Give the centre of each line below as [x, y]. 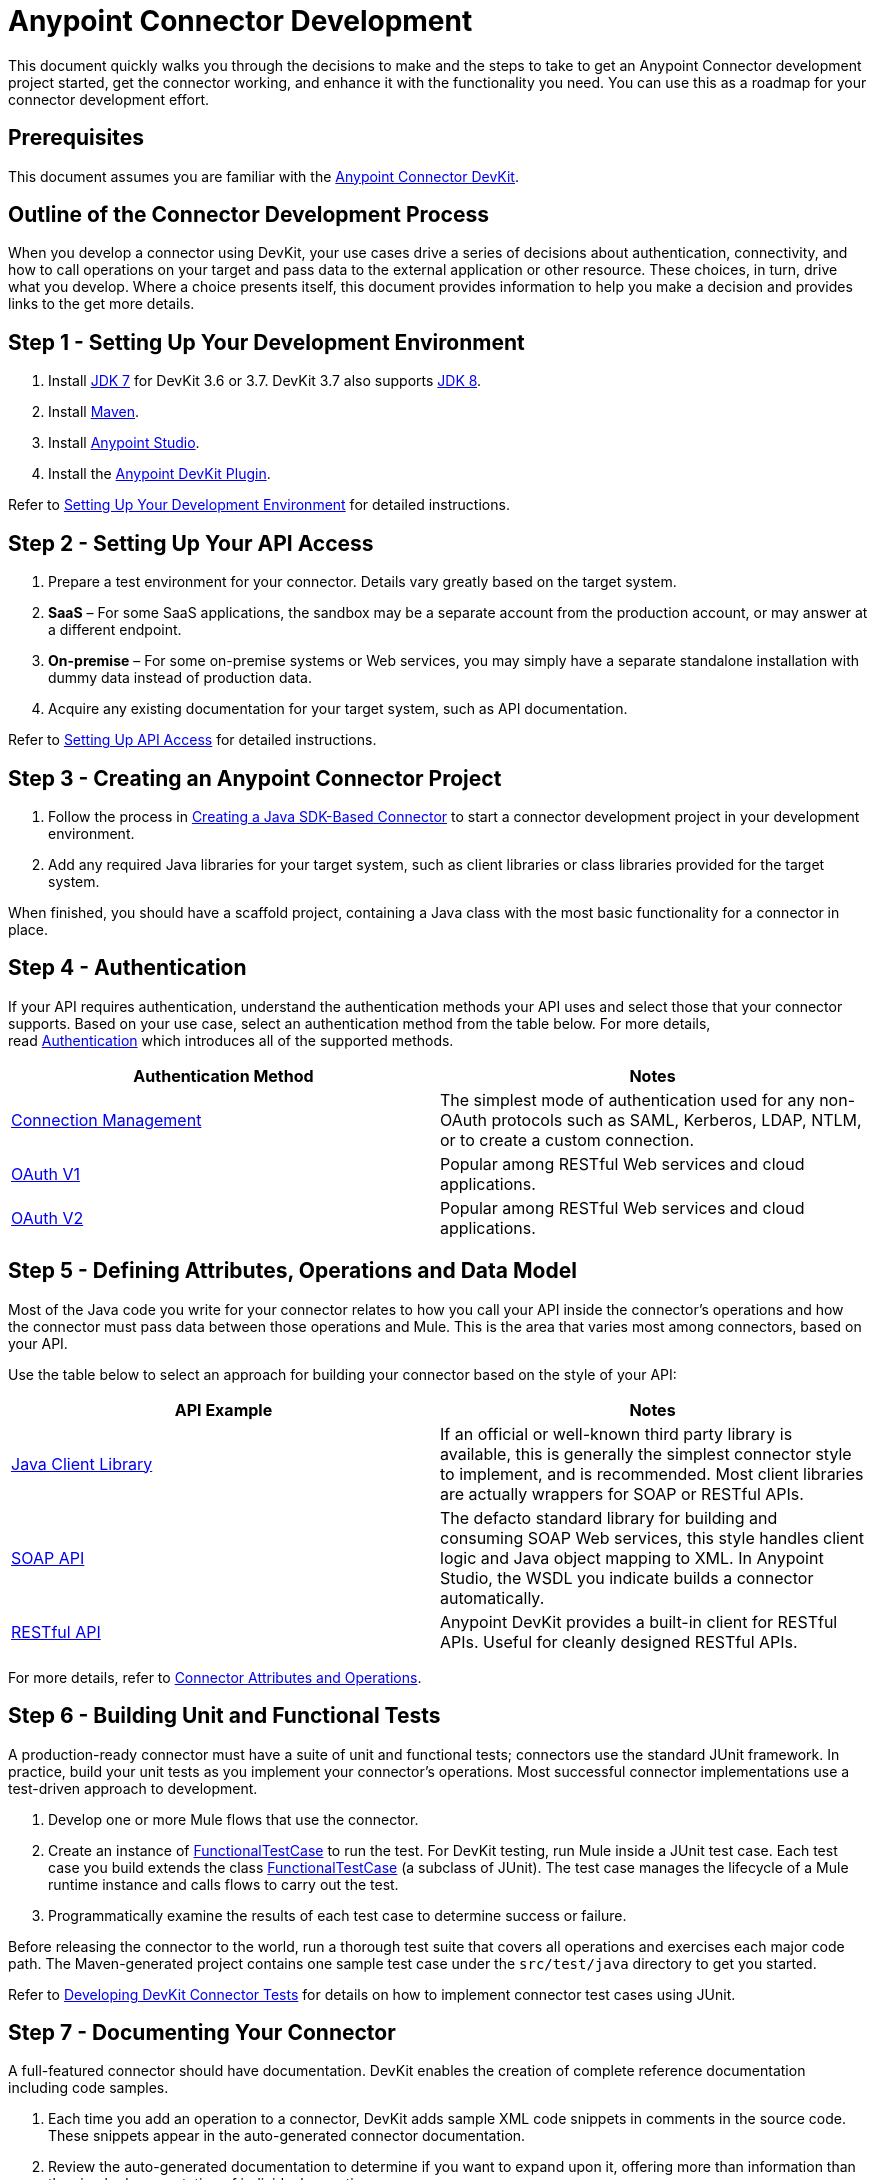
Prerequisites [76, 138]
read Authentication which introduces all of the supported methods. [231, 1040]
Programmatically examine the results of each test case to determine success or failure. [337, 1915]
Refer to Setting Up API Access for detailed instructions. [192, 740]
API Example [223, 1409]
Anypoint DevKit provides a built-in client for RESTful [639, 1621]
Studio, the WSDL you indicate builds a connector [627, 1577]
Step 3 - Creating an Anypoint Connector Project [255, 778]
